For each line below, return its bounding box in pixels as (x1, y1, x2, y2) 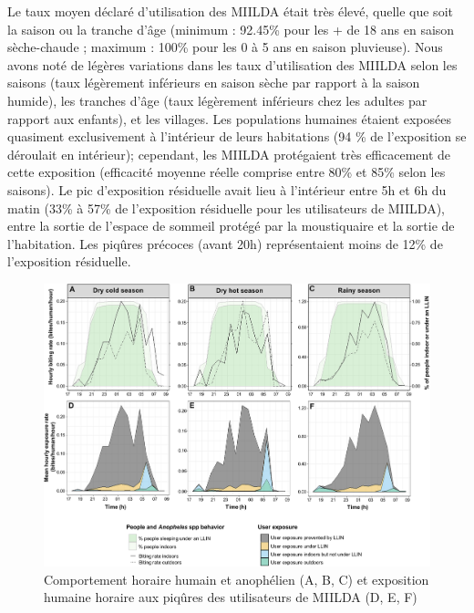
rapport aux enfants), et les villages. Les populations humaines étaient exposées (7, 109, 451, 128)
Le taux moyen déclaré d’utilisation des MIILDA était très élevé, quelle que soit (7, 2, 453, 20)
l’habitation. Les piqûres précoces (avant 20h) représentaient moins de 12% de (7, 234, 443, 253)
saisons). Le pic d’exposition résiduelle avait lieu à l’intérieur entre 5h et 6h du (7, 180, 447, 199)
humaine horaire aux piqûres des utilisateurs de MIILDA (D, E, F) (44, 587, 417, 607)
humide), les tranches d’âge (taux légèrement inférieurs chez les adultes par (7, 90, 428, 109)
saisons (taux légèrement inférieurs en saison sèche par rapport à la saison (7, 73, 420, 92)
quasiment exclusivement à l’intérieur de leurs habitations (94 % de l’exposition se (7, 127, 467, 146)
